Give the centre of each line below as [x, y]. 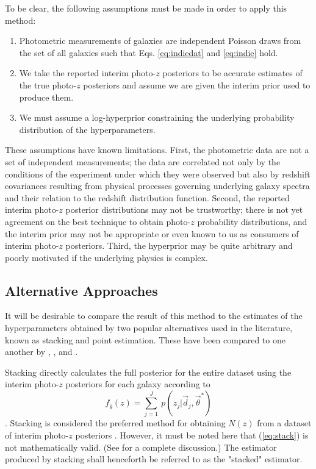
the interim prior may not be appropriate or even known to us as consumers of [152, 233]
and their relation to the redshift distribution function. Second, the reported [147, 197]
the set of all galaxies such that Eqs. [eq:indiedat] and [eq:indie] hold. [149, 52]
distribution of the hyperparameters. [87, 129]
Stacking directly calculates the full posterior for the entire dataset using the [148, 372]
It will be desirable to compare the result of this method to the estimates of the [154, 316]
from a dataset [284, 423]
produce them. [46, 97]
